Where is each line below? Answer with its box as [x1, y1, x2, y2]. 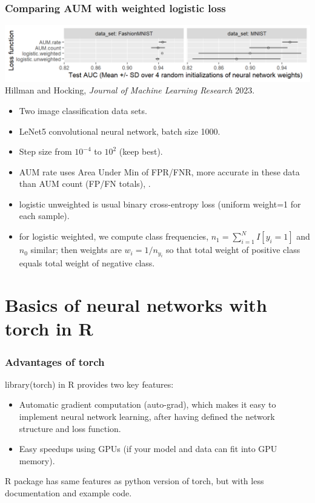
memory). [19, 454, 55, 467]
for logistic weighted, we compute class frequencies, [19, 230, 209, 243]
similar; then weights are [30, 243, 122, 256]
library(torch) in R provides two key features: [5, 377, 174, 390]
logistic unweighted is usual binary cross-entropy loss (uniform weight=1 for [19, 197, 301, 210]
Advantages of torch [5, 354, 105, 369]
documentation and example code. [5, 487, 132, 499]
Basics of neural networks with [5, 292, 267, 317]
